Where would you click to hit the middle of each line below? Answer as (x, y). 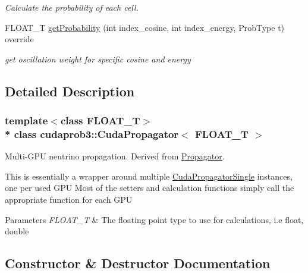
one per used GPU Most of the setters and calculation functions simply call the (150, 188)
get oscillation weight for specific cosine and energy (98, 59)
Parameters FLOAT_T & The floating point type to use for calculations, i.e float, (154, 219)
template (26, 120)
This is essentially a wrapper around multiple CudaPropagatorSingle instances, (149, 176)
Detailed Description (70, 91)
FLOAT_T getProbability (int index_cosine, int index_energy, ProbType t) (145, 27)
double (17, 231)
